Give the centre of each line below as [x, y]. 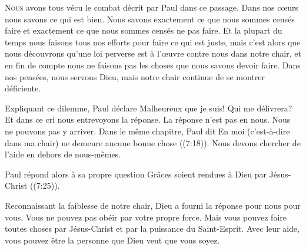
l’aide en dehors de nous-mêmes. [63, 154]
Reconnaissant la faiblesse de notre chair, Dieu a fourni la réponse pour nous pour [153, 205]
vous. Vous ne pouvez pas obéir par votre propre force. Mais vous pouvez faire [146, 217]
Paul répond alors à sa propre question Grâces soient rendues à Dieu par [136, 174]
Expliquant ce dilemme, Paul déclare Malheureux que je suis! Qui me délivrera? [149, 108]
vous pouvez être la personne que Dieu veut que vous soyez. [112, 240]
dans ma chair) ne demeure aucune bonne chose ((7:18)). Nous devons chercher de [153, 142]
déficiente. [23, 88]
